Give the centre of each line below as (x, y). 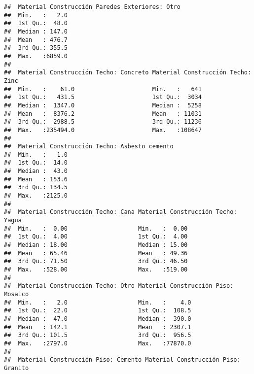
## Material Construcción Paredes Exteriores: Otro (92, 7)
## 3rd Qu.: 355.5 (36, 48)
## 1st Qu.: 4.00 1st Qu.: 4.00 (96, 237)
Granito (17, 368)
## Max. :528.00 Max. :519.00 (96, 270)
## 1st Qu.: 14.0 (36, 163)
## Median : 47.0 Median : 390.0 (98, 319)
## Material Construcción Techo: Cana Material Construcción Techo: (121, 212)
